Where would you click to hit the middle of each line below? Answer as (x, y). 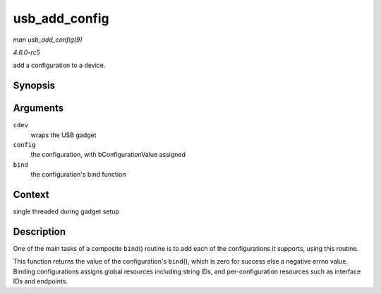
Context (31, 195)
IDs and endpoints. (41, 281)
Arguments (38, 108)
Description (40, 231)
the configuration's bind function (78, 175)
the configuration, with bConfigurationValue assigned (108, 155)
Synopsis (34, 86)
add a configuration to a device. (59, 65)
